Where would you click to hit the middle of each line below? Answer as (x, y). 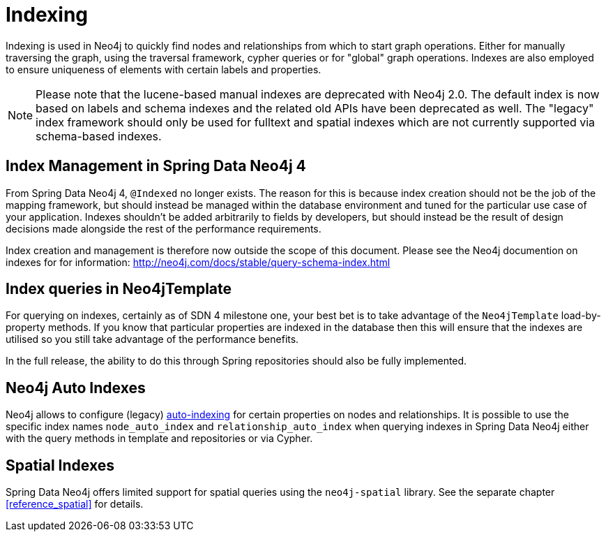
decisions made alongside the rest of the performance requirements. (164, 228)
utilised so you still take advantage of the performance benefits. (152, 339)
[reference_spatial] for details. (75, 504)
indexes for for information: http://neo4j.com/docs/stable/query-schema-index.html (198, 262)
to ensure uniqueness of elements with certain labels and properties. (164, 69)
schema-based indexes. (99, 136)
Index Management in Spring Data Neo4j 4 (156, 166)
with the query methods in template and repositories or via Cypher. (159, 439)
